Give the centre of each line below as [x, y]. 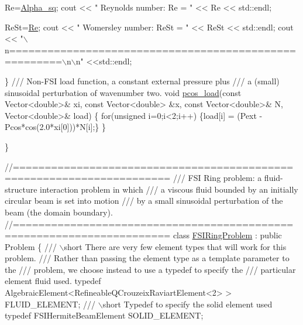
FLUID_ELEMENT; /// [50, 304]
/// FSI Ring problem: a [217, 178]
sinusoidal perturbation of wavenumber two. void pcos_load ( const [123, 92]
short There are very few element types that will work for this [175, 246]
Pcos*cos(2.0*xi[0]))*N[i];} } [56, 127]
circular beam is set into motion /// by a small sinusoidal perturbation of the [144, 201]
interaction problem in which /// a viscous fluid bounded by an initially [169, 189]
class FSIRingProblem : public [227, 235]
